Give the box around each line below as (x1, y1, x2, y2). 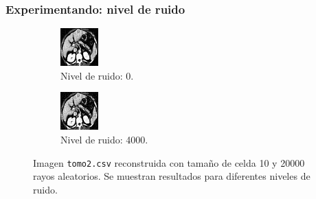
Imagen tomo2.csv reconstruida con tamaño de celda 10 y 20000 (33, 155, 305, 169)
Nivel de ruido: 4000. (60, 132, 148, 146)
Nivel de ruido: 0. (60, 68, 134, 82)
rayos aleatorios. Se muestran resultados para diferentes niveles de (33, 169, 311, 183)
